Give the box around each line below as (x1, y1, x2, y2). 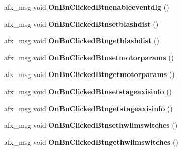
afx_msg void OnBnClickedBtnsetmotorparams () (4, 52, 174, 62)
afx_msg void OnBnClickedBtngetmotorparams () (4, 69, 175, 80)
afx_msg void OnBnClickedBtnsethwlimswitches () (4, 120, 178, 130)
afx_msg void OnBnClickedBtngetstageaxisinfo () (4, 103, 173, 113)
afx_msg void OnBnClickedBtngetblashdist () (4, 35, 159, 46)
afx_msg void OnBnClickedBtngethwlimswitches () (4, 136, 178, 147)
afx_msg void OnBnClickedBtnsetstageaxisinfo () (4, 86, 172, 96)
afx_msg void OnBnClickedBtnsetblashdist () (4, 18, 159, 29)
